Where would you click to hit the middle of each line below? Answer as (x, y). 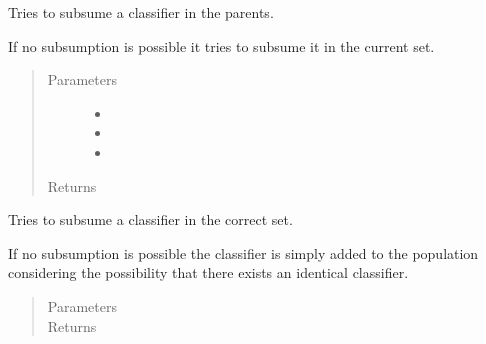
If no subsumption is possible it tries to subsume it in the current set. (221, 45)
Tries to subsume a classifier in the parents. (141, 12)
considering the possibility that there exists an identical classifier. (208, 272)
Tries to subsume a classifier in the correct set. (150, 219)
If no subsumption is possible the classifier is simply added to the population (243, 252)
